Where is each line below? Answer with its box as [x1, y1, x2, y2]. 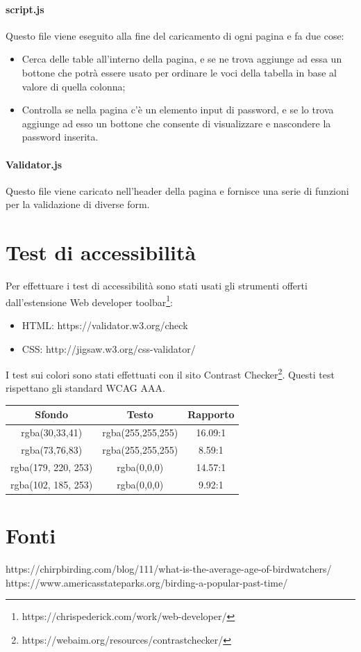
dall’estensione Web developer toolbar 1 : [6, 292, 174, 309]
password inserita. [22, 129, 99, 144]
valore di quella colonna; [22, 79, 126, 93]
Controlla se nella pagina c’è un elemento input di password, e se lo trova [22, 102, 334, 117]
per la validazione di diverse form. [6, 197, 150, 212]
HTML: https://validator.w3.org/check [22, 317, 188, 332]
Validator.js [6, 157, 62, 171]
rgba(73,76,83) [21, 443, 83, 457]
